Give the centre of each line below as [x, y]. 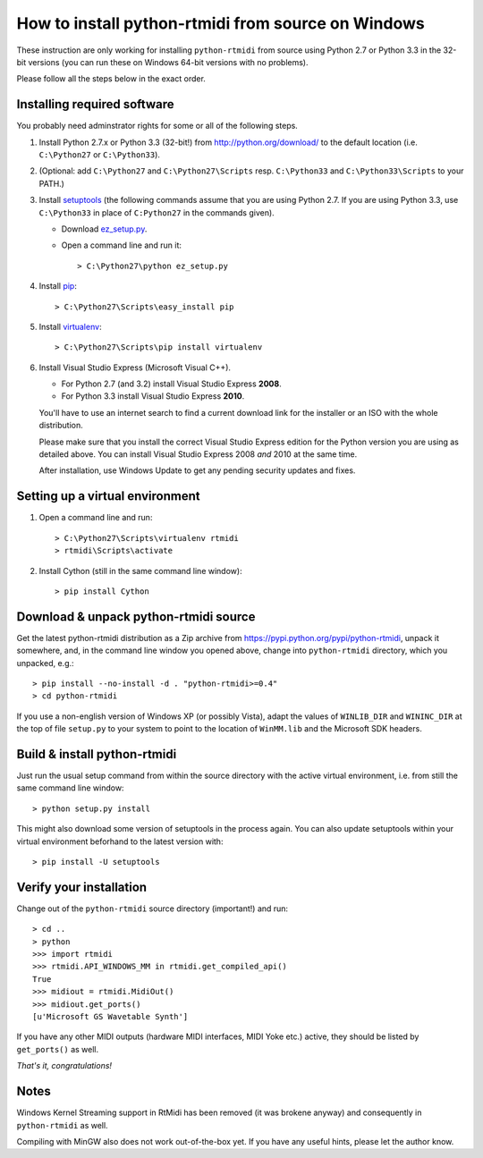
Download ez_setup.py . [104, 229]
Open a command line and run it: [122, 245]
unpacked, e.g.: [46, 663]
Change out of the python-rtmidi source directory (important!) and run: [153, 909]
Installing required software [95, 104]
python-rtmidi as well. [62, 1125]
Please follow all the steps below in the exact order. [111, 79]
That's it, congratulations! [64, 1066]
